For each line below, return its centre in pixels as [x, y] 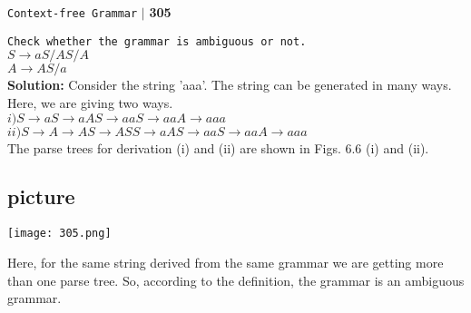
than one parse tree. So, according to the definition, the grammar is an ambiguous [236, 280]
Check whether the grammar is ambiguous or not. [157, 41]
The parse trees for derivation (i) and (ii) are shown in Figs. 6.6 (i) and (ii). [218, 147]
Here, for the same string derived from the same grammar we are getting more [226, 262]
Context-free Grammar [73, 14]
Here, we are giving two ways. [90, 102]
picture [41, 196]
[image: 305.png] [59, 234]
